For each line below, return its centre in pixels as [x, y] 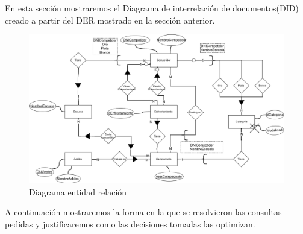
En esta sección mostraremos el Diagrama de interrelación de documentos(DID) [152, 8]
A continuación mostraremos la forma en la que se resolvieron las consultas [143, 212]
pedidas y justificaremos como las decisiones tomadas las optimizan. [130, 223]
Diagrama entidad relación [78, 191]
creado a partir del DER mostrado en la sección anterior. [110, 20]
